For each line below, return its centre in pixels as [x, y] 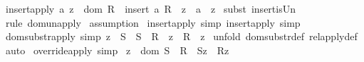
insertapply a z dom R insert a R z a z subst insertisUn [150, 8]
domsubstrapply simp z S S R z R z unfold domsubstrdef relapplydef [181, 36]
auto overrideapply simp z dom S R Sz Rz [117, 50]
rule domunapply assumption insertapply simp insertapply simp [153, 22]
